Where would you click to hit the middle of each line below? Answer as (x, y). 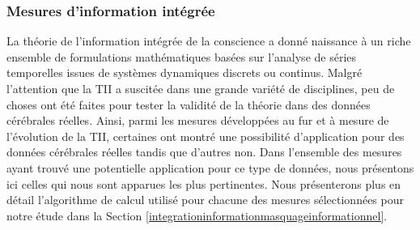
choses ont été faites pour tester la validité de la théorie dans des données (189, 104)
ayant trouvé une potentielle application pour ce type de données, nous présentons (210, 167)
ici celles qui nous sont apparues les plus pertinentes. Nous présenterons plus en (204, 183)
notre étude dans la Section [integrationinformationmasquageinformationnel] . (197, 215)
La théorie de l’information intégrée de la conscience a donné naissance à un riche (209, 41)
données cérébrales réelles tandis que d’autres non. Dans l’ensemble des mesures (204, 152)
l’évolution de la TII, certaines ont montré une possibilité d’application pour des (206, 136)
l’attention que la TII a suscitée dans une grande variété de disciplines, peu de (201, 88)
